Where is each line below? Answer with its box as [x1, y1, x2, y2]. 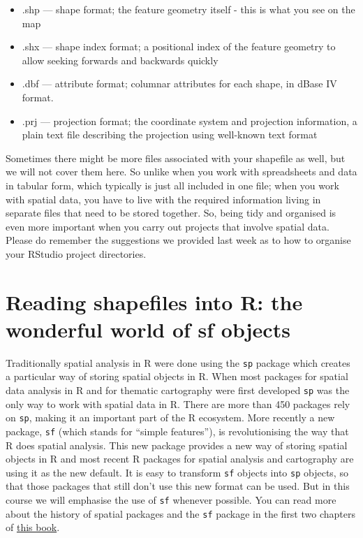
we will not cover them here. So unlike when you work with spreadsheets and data [6, 164, 357, 179]
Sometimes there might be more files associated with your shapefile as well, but [6, 150, 346, 165]
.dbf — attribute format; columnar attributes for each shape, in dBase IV [22, 76, 337, 91]
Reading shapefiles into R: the [6, 287, 303, 316]
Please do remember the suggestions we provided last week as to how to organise [6, 233, 351, 247]
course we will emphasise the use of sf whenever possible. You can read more [6, 493, 336, 507]
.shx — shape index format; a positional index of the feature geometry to [22, 39, 336, 54]
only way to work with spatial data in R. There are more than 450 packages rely [6, 396, 350, 411]
